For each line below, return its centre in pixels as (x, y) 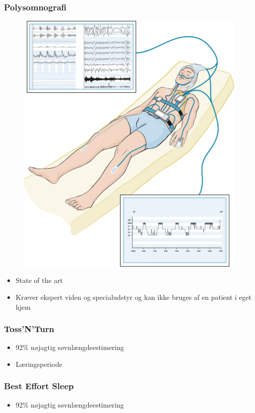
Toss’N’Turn (29, 329)
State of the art (39, 280)
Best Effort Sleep (39, 386)
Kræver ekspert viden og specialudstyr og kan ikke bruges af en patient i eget (133, 297)
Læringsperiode (39, 364)
